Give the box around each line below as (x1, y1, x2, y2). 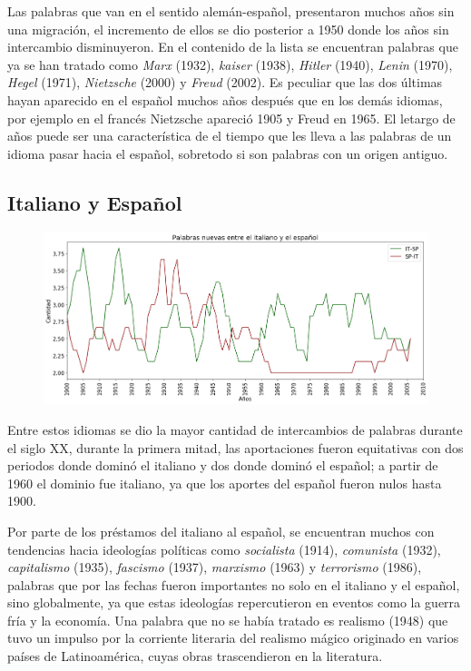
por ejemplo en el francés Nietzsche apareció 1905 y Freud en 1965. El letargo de (7, 108, 456, 127)
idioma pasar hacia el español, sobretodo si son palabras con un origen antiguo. (7, 143, 448, 163)
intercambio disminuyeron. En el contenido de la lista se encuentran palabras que (7, 37, 458, 56)
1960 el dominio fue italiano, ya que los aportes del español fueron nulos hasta (7, 473, 442, 492)
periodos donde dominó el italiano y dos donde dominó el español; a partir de (7, 456, 438, 475)
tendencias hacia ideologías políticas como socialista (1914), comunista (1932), (7, 539, 441, 558)
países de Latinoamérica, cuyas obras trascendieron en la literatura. (7, 646, 383, 666)
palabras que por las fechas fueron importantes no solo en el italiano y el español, (7, 575, 460, 594)
